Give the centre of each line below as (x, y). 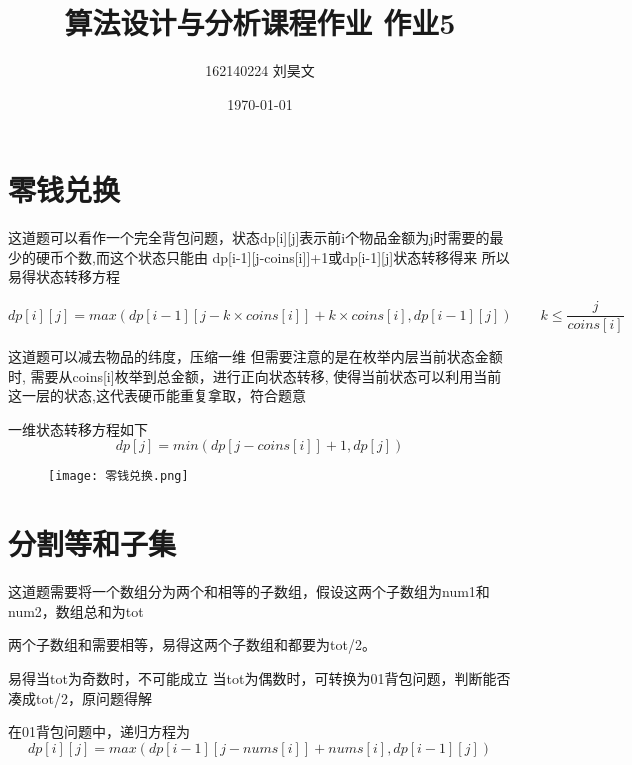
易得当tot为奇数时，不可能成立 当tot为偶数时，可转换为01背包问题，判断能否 (259, 678)
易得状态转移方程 (64, 276)
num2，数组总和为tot (76, 610)
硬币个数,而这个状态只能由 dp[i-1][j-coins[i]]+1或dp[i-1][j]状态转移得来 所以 (272, 256)
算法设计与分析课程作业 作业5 (260, 22)
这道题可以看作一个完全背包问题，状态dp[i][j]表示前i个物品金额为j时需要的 (249, 237)
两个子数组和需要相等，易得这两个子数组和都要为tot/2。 (192, 644)
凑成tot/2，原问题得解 (80, 697)
